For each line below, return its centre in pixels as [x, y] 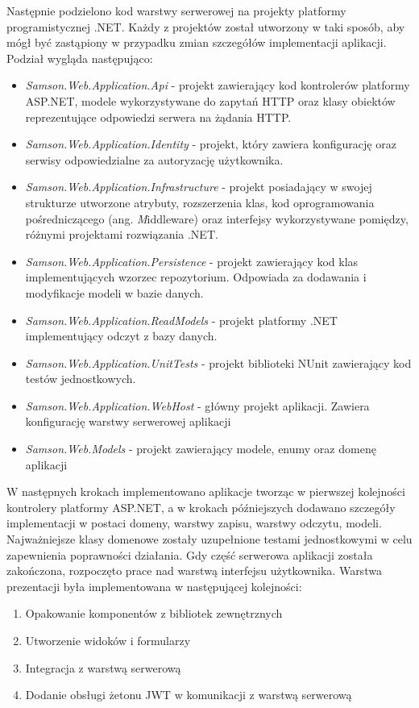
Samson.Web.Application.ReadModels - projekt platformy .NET [181, 320]
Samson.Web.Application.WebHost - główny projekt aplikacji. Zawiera [197, 405]
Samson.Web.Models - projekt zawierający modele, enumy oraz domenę [201, 449]
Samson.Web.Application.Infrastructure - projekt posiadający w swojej [199, 187]
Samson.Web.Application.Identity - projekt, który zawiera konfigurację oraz [211, 144]
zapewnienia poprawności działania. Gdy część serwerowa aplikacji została [190, 554]
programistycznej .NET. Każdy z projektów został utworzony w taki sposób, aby [206, 26]
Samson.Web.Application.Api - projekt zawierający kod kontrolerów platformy [218, 85]
